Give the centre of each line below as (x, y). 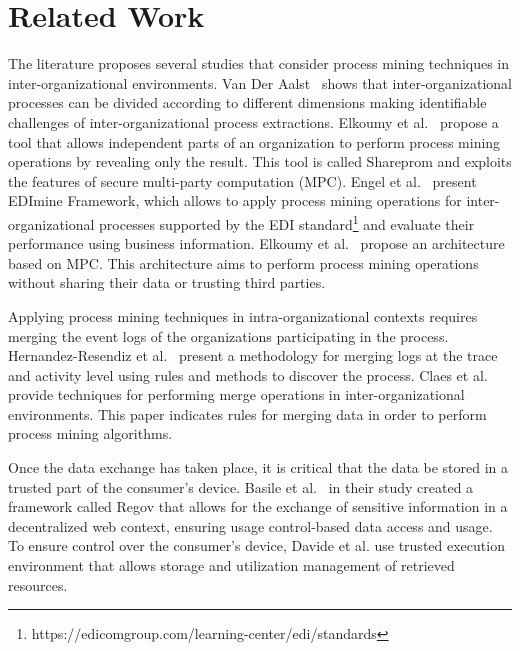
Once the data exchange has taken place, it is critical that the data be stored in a (258, 467)
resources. (38, 584)
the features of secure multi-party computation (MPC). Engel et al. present (242, 180)
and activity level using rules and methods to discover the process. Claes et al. (248, 374)
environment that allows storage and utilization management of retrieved (231, 565)
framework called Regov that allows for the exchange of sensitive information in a (258, 506)
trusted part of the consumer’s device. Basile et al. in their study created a (241, 486)
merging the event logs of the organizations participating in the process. (228, 335)
